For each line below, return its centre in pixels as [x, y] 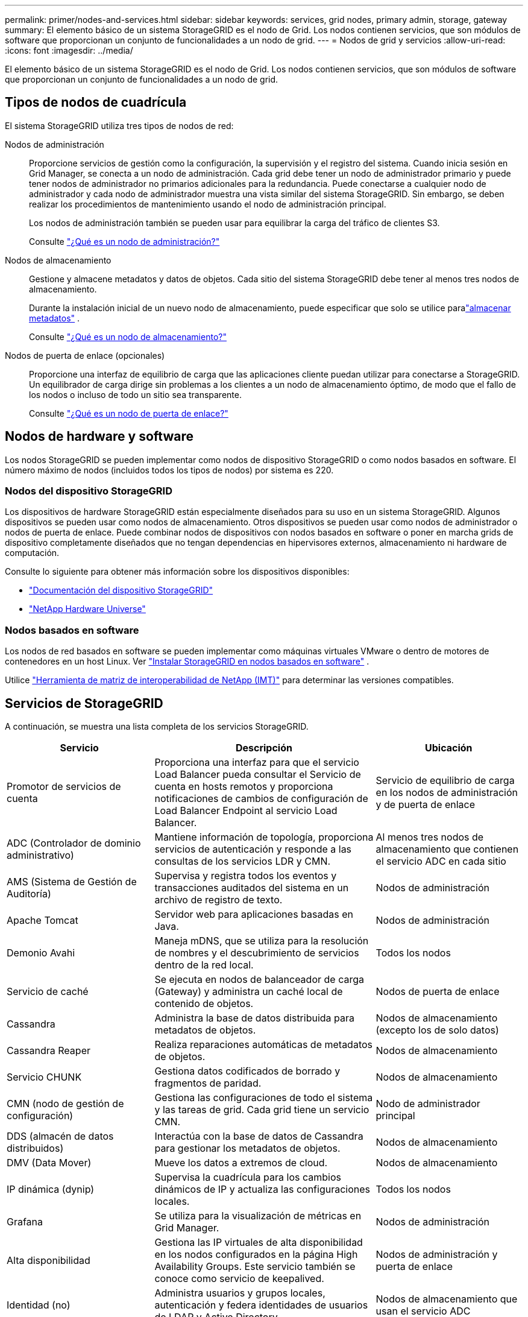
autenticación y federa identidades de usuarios [261, 1305]
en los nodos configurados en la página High [256, 1255]
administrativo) [40, 855]
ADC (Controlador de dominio [74, 843]
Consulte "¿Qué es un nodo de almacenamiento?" [128, 336]
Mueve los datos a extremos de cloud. [241, 1163]
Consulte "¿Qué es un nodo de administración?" [124, 241]
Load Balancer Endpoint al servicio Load [246, 811]
